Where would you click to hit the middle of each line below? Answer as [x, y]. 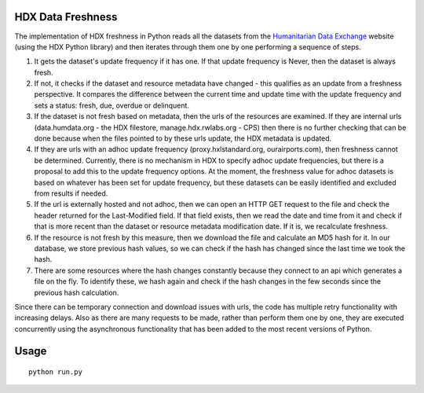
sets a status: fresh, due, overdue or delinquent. [112, 105]
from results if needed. [71, 193]
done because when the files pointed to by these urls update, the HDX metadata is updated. [183, 138]
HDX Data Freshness [66, 17]
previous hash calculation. [77, 292]
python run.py [55, 372]
